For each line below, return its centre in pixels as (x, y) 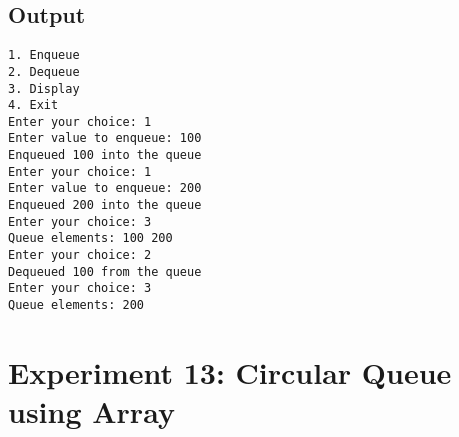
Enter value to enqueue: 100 (105, 138)
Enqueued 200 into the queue (105, 205)
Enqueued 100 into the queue (105, 155)
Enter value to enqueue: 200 (105, 188)
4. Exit (33, 105)
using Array (91, 411)
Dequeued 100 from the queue (105, 271)
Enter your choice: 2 (80, 255)
